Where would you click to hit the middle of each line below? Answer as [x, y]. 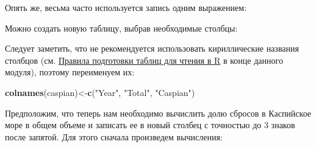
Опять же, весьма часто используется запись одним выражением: [126, 7]
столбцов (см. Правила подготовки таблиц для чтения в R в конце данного [144, 60]
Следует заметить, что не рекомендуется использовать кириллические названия [152, 48]
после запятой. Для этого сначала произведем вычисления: [114, 136]
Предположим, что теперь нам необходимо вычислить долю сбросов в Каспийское [158, 113]
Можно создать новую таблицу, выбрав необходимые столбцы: [121, 28]
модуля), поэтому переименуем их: [70, 72]
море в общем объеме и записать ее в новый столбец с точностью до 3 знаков [150, 125]
